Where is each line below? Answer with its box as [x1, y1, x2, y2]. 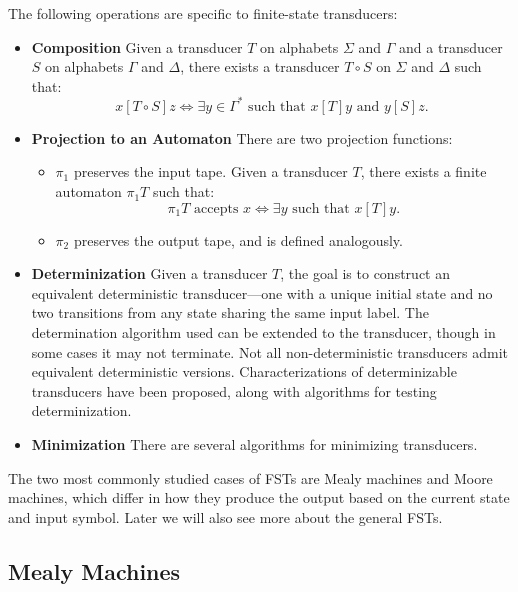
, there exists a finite [360, 161, 487, 182]
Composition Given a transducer [31, 36, 243, 57]
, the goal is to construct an [280, 263, 450, 284]
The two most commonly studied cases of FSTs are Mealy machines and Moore [8, 467, 493, 488]
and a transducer [399, 36, 503, 57]
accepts [194, 201, 239, 216]
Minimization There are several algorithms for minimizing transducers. [31, 434, 478, 454]
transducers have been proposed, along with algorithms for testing [31, 380, 437, 401]
